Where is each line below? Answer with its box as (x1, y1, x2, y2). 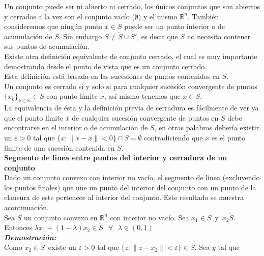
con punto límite (46, 91, 98, 101)
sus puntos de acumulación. (4, 41, 90, 51)
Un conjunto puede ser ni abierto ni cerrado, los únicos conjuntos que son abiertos (4, 1, 260, 11)
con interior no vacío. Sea (110, 212, 189, 222)
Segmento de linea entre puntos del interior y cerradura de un (4, 152, 227, 163)
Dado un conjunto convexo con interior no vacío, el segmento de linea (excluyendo (4, 172, 260, 183)
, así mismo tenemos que (104, 91, 181, 101)
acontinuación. (4, 202, 49, 213)
